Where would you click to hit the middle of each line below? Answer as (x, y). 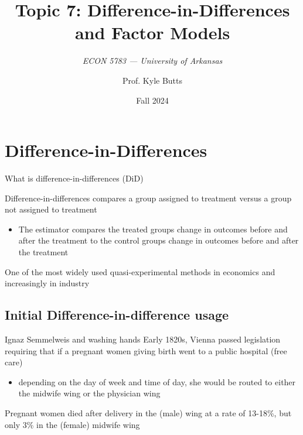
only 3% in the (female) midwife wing (72, 424)
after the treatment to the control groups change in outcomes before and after (159, 240)
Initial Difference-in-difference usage (117, 315)
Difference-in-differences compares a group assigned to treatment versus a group (148, 198)
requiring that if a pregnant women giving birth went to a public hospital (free (146, 350)
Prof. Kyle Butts (152, 80)
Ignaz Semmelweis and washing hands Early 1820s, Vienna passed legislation (143, 339)
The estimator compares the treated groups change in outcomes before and (153, 229)
